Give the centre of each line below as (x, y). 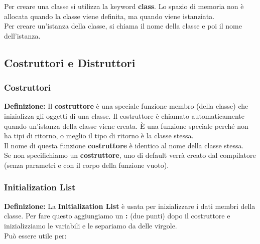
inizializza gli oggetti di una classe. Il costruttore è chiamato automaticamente (124, 115)
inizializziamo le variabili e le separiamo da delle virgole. (91, 225)
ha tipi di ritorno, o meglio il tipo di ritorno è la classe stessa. (99, 136)
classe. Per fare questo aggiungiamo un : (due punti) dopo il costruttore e (117, 216)
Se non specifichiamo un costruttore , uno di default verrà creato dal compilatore (130, 155)
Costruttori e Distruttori (70, 62)
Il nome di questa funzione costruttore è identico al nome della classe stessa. (124, 145)
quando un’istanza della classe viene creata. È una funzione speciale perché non (126, 126)
